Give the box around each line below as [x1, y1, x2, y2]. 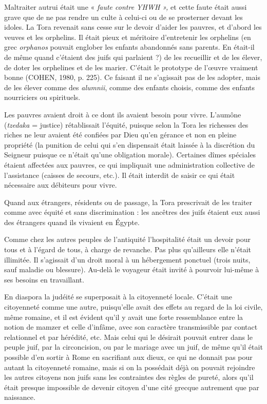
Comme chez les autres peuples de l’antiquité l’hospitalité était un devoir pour [4, 234, 251, 245]
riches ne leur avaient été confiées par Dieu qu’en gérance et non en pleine [4, 129, 237, 140]
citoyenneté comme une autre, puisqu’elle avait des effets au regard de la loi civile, [4, 301, 263, 312]
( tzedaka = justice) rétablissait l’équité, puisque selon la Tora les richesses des [4, 119, 249, 130]
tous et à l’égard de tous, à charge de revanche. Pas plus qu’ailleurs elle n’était [4, 244, 251, 255]
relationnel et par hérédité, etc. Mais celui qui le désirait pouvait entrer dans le [4, 331, 253, 342]
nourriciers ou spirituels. [4, 92, 81, 103]
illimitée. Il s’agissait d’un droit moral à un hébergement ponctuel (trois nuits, [4, 254, 251, 265]
